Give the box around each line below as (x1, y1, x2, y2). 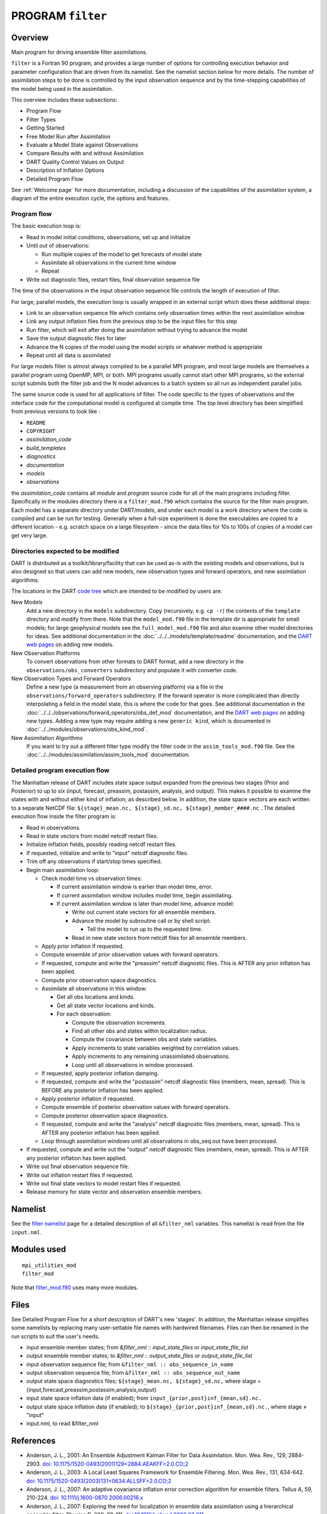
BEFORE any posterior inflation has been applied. (41, 1086, 164, 1094)
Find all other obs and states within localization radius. (71, 1027, 208, 1034)
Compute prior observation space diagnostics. (41, 976, 157, 983)
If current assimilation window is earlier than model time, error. (56, 883, 213, 890)
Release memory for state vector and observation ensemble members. (26, 1188, 203, 1195)
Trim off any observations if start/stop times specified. (26, 858, 162, 865)
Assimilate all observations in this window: (41, 985, 147, 992)
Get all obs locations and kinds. (56, 993, 135, 1000)
